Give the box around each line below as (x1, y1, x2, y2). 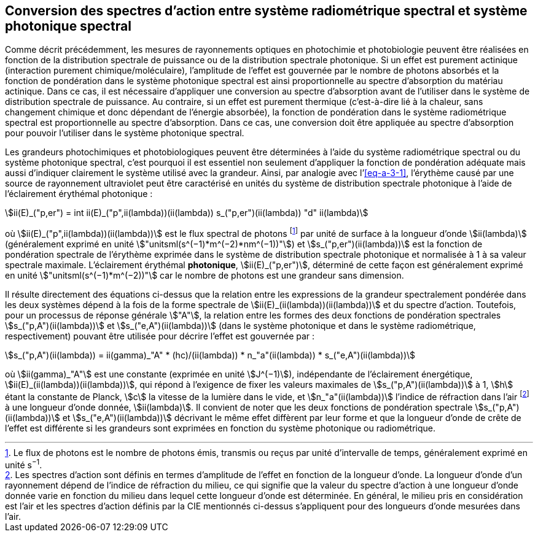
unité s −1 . (5, 457, 42, 470)
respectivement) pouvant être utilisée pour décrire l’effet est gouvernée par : (5, 331, 315, 342)
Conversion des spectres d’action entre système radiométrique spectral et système (5, 3, 528, 18)
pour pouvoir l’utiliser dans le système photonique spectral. (5, 128, 244, 139)
